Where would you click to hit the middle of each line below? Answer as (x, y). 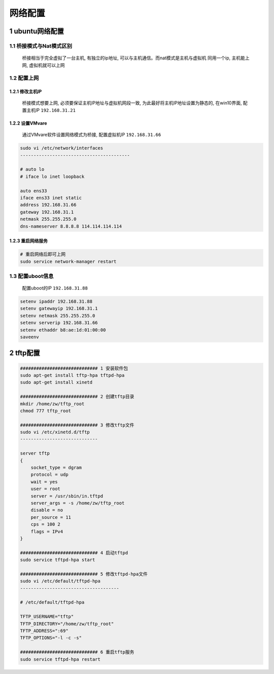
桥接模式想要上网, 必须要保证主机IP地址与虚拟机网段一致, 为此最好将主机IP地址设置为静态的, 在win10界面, (132, 103)
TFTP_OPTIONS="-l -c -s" (51, 638)
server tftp (35, 453)
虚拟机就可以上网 (47, 65)
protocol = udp (49, 475)
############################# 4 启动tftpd (74, 553)
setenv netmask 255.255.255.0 (58, 315)
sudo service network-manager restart (68, 261)
